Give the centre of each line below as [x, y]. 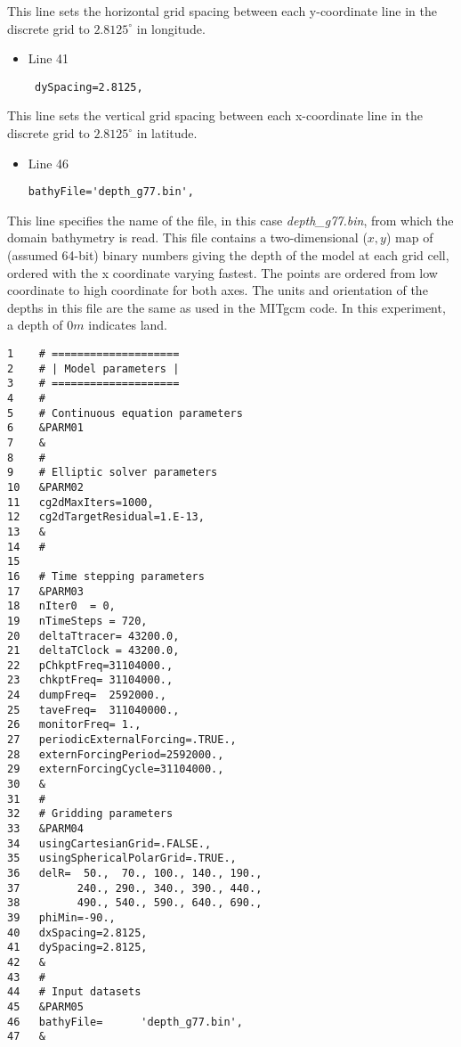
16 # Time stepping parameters [106, 576]
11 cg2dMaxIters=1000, [81, 502]
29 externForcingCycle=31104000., [116, 769]
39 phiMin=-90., [61, 917]
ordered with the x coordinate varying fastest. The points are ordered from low [222, 272]
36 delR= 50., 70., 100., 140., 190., [135, 873]
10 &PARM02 [45, 487]
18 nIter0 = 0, [61, 606]
